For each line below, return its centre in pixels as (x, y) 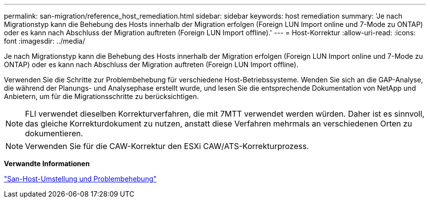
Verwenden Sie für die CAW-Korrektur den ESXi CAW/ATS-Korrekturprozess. (167, 146)
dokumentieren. (54, 133)
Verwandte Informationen (47, 164)
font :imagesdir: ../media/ (45, 41)
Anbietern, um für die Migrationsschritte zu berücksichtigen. (101, 96)
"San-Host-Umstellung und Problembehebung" (80, 179)
